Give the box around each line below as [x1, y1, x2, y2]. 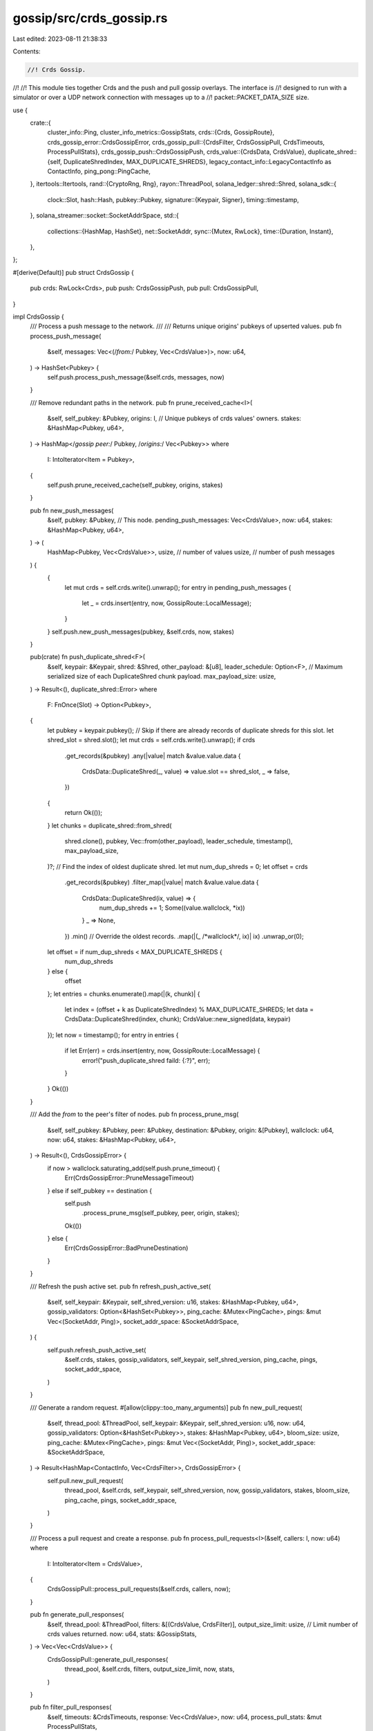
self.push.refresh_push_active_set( [47, 1345, 146, 1354]
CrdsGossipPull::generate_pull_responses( [47, 1655, 169, 1663]
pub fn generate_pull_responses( [30, 1611, 124, 1619]
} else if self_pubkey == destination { [47, 1186, 152, 1194]
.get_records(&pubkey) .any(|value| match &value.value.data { [64, 751, 241, 760]
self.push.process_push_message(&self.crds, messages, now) [47, 373, 224, 381]
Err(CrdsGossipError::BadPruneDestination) [64, 1244, 189, 1253]
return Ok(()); [64, 809, 103, 817]
